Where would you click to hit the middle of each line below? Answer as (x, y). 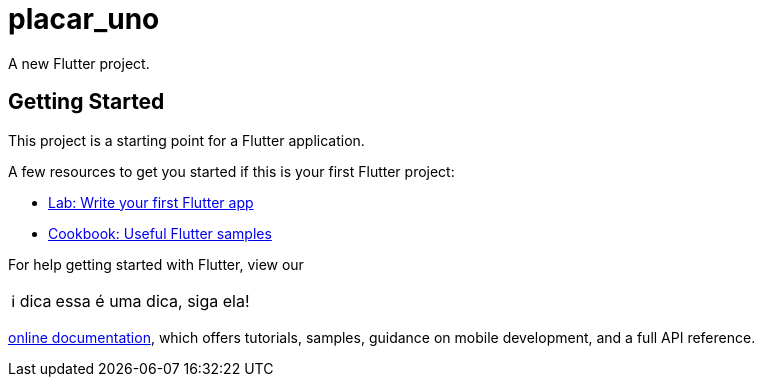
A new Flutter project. (79, 63)
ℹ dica (31, 300)
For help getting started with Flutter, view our (156, 264)
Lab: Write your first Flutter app (151, 202)
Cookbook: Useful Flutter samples (160, 233)
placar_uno (84, 19)
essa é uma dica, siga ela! (152, 300)
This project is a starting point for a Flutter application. (186, 140)
